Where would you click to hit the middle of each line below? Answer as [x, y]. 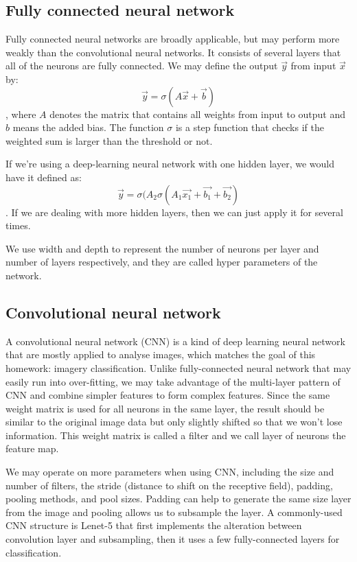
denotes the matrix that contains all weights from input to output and [198, 114]
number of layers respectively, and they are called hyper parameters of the [162, 262]
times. [18, 225]
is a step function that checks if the [250, 127]
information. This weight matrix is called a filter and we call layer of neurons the [176, 435]
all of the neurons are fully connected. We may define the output [142, 66]
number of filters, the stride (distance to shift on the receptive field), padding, [169, 485]
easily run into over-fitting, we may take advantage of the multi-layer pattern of [173, 381]
